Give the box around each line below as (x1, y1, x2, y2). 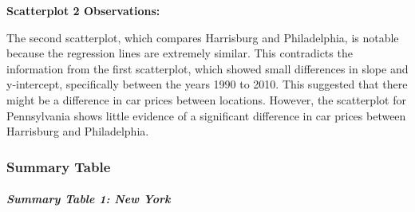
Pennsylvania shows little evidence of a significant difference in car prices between (6, 107, 406, 124)
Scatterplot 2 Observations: (6, 2, 160, 18)
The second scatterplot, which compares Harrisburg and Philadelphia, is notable (6, 29, 399, 45)
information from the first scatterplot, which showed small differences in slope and (6, 60, 409, 77)
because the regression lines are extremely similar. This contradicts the (6, 45, 353, 61)
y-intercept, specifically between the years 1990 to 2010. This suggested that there (6, 76, 408, 92)
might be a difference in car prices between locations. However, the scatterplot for (6, 91, 406, 108)
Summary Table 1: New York (6, 190, 171, 207)
